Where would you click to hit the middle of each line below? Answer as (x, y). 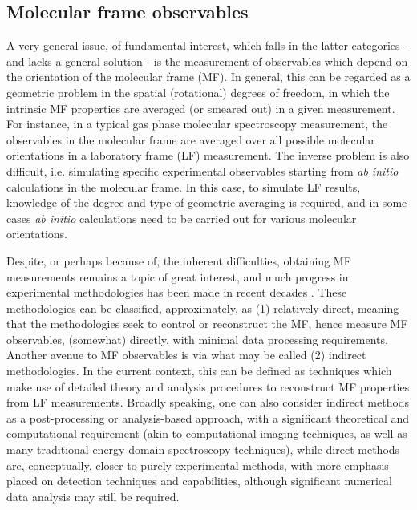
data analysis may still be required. (93, 496)
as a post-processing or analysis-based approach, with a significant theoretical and (208, 417)
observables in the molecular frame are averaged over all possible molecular (191, 139)
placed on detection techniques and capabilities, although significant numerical (199, 481)
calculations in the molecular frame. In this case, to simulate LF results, (184, 186)
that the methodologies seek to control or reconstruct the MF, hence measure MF (207, 324)
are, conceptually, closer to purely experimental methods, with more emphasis (198, 465)
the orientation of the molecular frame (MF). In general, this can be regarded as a (208, 77)
